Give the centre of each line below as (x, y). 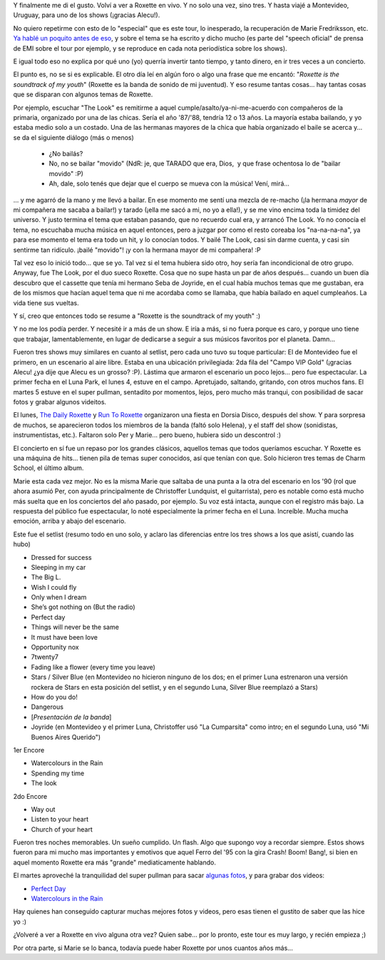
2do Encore (30, 796)
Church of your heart (62, 829)
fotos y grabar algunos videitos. (60, 402)
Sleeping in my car (58, 567)
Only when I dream (59, 597)
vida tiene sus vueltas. (46, 302)
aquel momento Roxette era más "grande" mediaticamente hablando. (115, 862)
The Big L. (46, 577)
